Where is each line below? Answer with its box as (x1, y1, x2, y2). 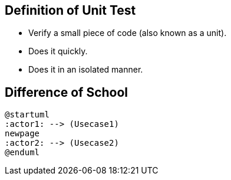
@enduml (5, 148, 40, 158)
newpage (5, 129, 40, 139)
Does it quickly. (28, 46, 88, 57)
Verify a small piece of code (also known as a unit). (28, 28, 227, 38)
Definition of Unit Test (5, 3, 136, 18)
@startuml (5, 110, 49, 120)
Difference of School (5, 84, 128, 100)
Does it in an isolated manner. (28, 64, 143, 75)
